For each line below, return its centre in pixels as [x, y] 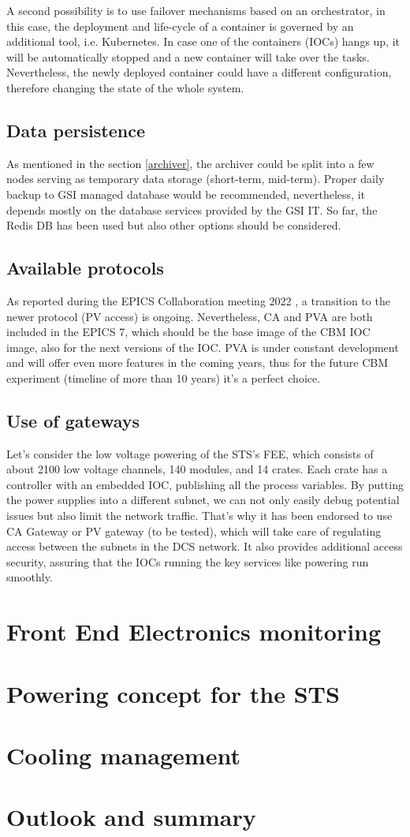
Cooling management [123, 755]
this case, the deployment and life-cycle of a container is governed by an [180, 26]
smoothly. [30, 577]
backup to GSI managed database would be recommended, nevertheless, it [186, 194]
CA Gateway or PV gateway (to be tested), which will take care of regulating [194, 531]
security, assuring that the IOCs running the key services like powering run [188, 561]
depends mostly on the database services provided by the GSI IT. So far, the [192, 209]
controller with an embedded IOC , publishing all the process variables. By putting [205, 484]
